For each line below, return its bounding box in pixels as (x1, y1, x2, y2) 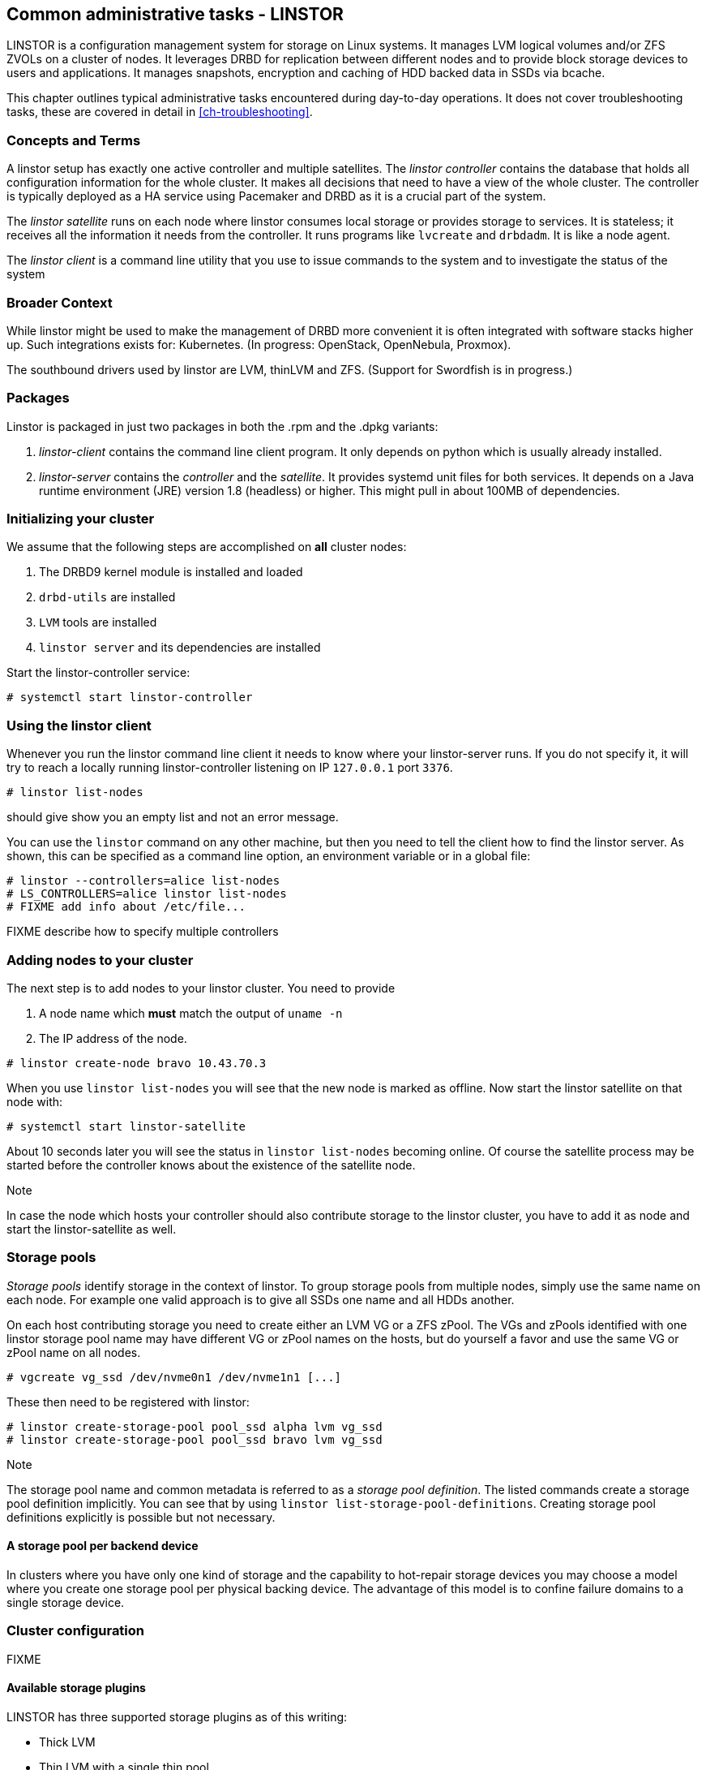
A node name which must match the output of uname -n (39, 1006, 343, 1020)
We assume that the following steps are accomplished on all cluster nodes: (6, 540, 407, 554)
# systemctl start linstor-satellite (6, 1119, 246, 1133)
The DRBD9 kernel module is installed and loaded (39, 565, 303, 579)
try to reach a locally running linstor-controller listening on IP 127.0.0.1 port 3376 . (6, 760, 453, 775)
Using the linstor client (6, 717, 152, 734)
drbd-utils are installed (39, 590, 176, 605)
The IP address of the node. (39, 1031, 187, 1045)
